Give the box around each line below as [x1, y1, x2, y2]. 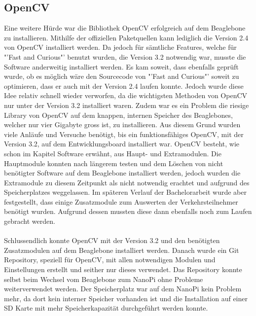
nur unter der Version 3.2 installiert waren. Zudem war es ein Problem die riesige [4, 100, 249, 110]
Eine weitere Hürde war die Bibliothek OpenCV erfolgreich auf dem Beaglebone [4, 23, 246, 33]
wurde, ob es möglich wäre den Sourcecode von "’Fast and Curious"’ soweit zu [4, 71, 239, 81]
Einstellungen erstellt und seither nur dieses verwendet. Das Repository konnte [4, 264, 242, 275]
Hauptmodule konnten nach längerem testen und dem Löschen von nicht [4, 158, 223, 168]
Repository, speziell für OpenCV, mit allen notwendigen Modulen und [4, 254, 216, 265]
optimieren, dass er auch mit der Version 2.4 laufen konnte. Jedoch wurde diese [4, 80, 244, 91]
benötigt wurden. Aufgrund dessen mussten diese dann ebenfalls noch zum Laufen [4, 206, 252, 216]
